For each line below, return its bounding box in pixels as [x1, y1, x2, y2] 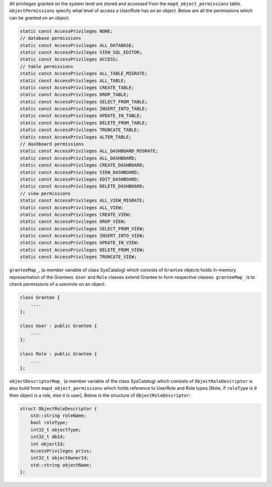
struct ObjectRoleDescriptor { [20, 406, 98, 411]
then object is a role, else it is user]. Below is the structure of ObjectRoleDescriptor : [9, 392, 191, 398]
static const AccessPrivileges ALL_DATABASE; [20, 42, 134, 48]
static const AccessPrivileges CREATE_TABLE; [20, 85, 134, 90]
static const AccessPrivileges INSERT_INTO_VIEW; [20, 233, 145, 239]
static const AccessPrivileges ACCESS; [20, 56, 118, 63]
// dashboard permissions [20, 141, 84, 147]
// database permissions [20, 35, 82, 41]
